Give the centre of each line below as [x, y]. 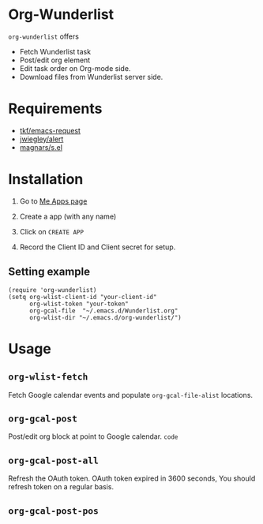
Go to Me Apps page [53, 201]
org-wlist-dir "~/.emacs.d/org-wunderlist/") [105, 317]
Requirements [55, 109]
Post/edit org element [55, 60]
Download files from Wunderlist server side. [91, 77]
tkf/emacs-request [50, 130]
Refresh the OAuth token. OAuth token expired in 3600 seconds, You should [132, 478]
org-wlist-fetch [48, 377]
